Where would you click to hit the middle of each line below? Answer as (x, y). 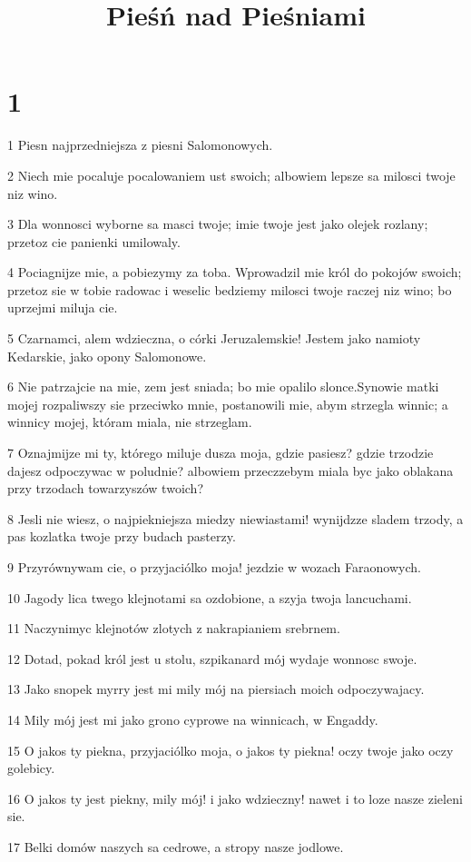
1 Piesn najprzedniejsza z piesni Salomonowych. (140, 145)
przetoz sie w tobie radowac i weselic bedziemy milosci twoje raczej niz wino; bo (230, 289)
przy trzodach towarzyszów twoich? (105, 488)
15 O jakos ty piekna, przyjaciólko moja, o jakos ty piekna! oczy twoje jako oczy (231, 750)
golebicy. (31, 768)
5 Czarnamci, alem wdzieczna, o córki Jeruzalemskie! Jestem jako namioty (214, 338)
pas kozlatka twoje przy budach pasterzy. (122, 536)
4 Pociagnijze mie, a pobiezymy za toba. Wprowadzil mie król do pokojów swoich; (235, 272)
